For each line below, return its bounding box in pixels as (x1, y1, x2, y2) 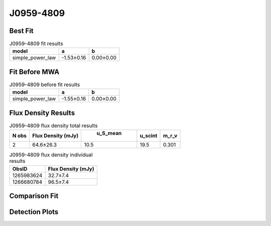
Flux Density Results (9, 108, 75, 117)
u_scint (140, 132, 158, 139)
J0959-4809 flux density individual (9, 151, 93, 158)
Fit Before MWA (9, 68, 60, 76)
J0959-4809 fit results (9, 40, 63, 47)
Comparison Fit (9, 192, 59, 200)
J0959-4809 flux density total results (9, 122, 98, 129)
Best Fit (9, 27, 34, 35)
